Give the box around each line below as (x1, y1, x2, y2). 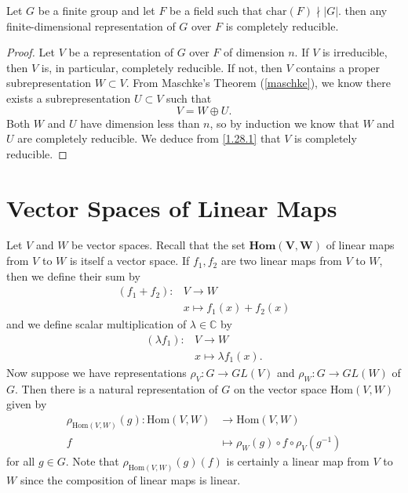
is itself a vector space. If (69, 252, 190, 269)
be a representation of (68, 44, 174, 60)
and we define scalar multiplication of (6, 316, 187, 332)
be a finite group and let (38, 2, 155, 18)
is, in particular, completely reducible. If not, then (41, 59, 282, 75)
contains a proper (296, 59, 381, 75)
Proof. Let (6, 44, 55, 60)
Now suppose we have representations (6, 364, 187, 380)
